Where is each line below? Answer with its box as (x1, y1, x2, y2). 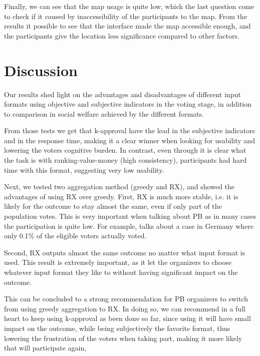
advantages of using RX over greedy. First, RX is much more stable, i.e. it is (4, 191, 238, 201)
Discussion (4, 60, 78, 80)
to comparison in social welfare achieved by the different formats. (4, 108, 204, 119)
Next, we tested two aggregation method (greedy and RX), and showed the (4, 181, 235, 192)
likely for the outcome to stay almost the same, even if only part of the (4, 201, 222, 211)
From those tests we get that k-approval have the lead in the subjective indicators (4, 125, 255, 136)
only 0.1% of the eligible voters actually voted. (4, 230, 147, 241)
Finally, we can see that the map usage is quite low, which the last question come (4, 1, 254, 11)
